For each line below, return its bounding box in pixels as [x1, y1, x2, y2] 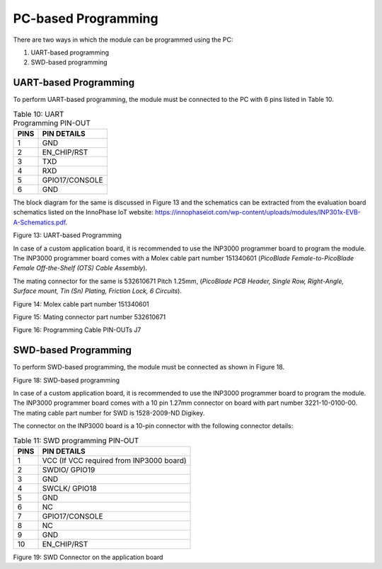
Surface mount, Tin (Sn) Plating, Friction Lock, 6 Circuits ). [13, 287, 182, 295]
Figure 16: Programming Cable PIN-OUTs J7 [13, 326, 141, 334]
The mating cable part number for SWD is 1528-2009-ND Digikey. [13, 408, 205, 417]
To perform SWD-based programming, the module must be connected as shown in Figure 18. [13, 363, 285, 372]
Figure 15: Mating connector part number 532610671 [13, 312, 166, 321]
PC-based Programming [13, 11, 158, 26]
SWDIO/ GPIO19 [42, 464, 95, 474]
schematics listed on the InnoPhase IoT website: [13, 208, 154, 217]
